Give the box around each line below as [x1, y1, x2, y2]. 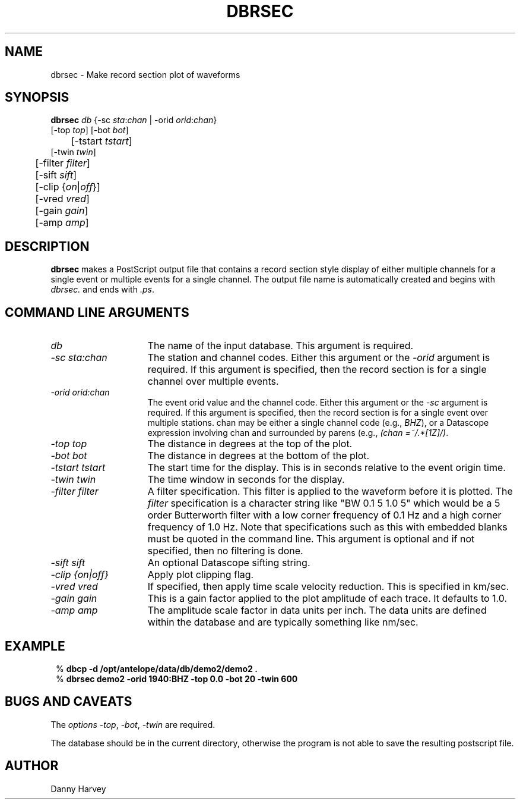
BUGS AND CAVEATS [5, 694, 132, 709]
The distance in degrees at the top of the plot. [147, 438, 353, 450]
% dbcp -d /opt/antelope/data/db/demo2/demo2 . [56, 663, 258, 674]
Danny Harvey [50, 783, 106, 794]
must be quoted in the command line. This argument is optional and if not [147, 533, 475, 545]
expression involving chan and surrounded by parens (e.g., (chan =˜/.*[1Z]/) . [147, 428, 449, 438]
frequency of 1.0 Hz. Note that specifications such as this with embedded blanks [147, 521, 508, 533]
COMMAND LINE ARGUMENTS [5, 304, 189, 320]
